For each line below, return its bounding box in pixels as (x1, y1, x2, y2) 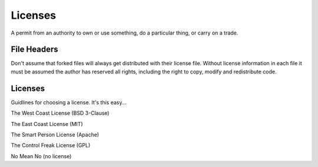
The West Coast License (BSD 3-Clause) (11, 110, 110, 117)
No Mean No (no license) (11, 152, 72, 159)
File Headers (11, 45, 58, 54)
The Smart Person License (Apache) (11, 131, 100, 138)
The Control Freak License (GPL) (11, 142, 91, 149)
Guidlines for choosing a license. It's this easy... (11, 98, 127, 105)
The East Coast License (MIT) (11, 120, 84, 127)
